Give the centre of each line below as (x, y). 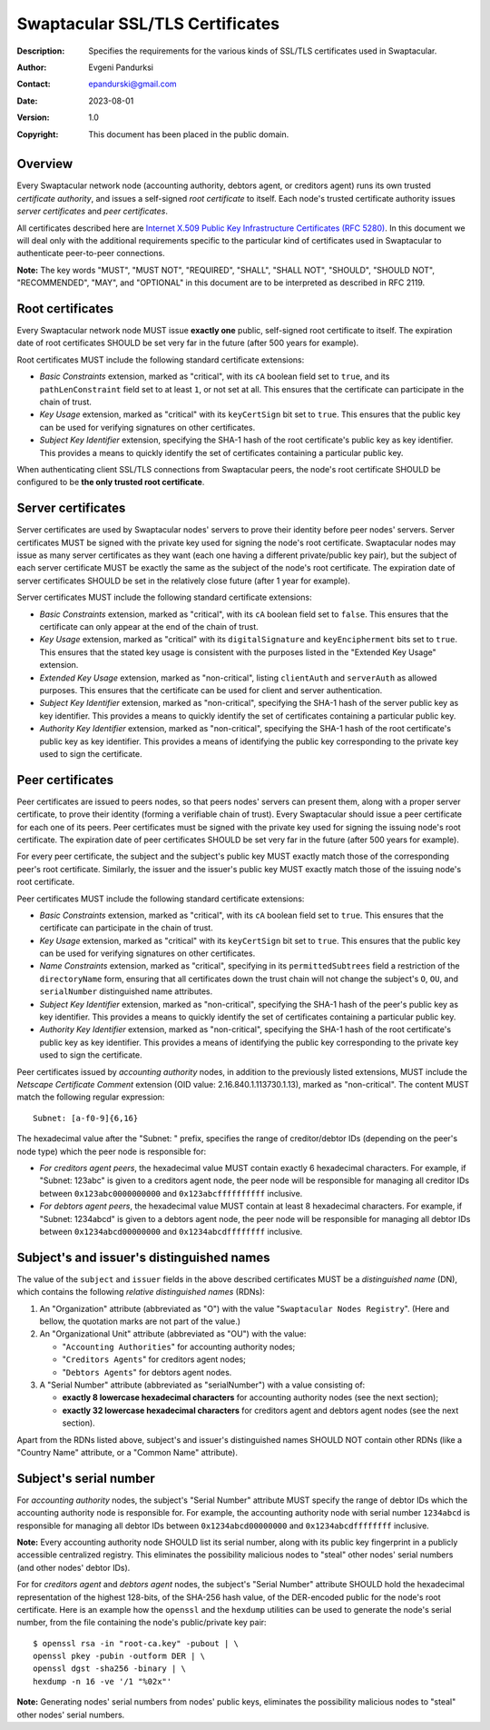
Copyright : (38, 134)
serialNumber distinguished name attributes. (126, 991)
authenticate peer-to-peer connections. (91, 254)
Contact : (34, 84)
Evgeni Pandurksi (121, 67)
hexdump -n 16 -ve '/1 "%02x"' (103, 1681)
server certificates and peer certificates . (92, 211)
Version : (33, 117)
